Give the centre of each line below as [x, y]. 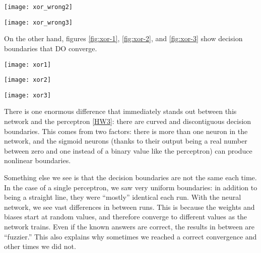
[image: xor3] [28, 95]
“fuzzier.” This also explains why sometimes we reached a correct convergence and [130, 236]
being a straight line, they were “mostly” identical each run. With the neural [123, 197]
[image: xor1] [28, 65]
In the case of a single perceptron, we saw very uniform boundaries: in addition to [131, 187]
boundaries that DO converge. [51, 48]
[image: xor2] [28, 80]
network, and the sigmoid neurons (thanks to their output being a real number [126, 141]
